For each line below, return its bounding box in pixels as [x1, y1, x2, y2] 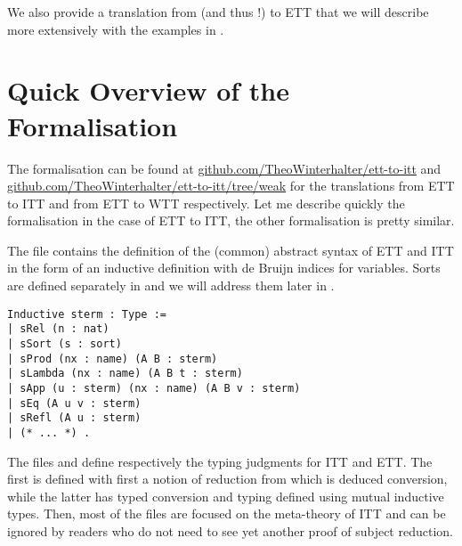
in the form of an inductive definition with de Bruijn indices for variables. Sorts [7, 258, 441, 277]
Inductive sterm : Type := [7, 307, 166, 321]
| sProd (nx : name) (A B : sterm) [7, 352, 218, 365]
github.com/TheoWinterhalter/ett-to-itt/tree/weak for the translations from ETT [7, 176, 455, 195]
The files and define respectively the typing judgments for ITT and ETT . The [7, 452, 433, 470]
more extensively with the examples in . [7, 20, 224, 38]
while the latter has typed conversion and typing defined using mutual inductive [7, 486, 444, 505]
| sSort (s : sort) [7, 337, 122, 350]
